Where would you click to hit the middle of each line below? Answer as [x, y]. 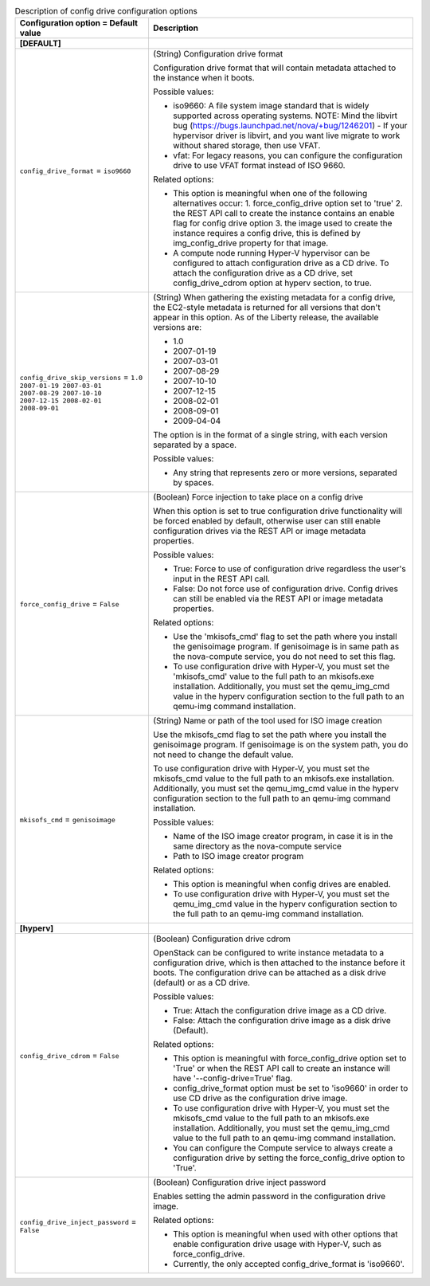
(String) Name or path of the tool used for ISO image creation [267, 721]
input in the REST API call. [221, 579]
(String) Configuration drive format [218, 54]
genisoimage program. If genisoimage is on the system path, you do [280, 745]
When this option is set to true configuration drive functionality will [277, 512]
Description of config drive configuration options [106, 11]
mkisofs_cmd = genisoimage [67, 819]
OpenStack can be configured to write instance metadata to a [268, 953]
